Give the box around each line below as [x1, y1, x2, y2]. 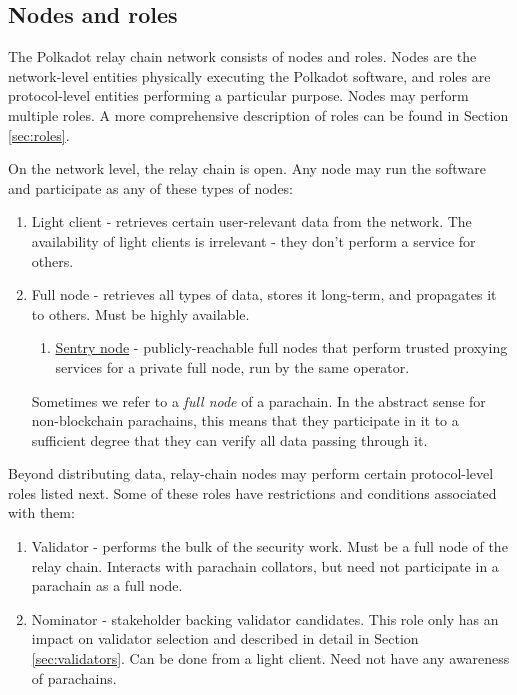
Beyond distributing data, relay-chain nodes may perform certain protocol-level [8, 463, 494, 484]
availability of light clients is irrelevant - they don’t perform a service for [31, 230, 476, 251]
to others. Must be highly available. [31, 303, 250, 324]
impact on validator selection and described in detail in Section [31, 628, 419, 649]
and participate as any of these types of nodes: [8, 177, 294, 198]
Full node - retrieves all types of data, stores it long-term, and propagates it [31, 284, 497, 305]
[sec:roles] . [8, 124, 70, 145]
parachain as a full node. [31, 575, 183, 596]
